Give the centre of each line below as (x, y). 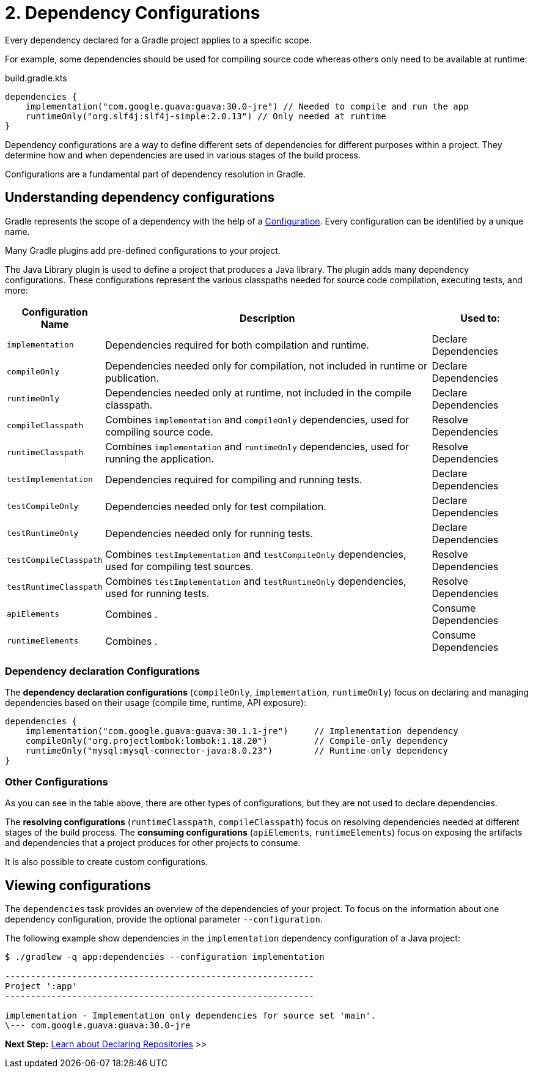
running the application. (160, 459)
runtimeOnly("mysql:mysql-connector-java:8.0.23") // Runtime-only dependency (237, 751)
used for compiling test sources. (179, 566)
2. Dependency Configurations (133, 13)
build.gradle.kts (36, 78)
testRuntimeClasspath (55, 587)
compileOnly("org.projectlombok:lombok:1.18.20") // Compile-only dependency (237, 741)
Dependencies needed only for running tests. (209, 533)
